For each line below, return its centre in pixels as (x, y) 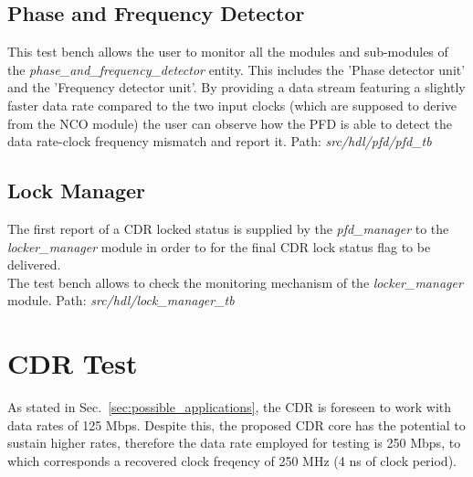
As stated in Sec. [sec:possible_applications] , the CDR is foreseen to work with (230, 407)
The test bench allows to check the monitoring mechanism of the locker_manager (235, 282)
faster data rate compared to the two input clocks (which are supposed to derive (232, 105)
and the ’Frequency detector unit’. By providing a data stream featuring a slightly (236, 87)
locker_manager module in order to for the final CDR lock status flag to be (219, 246)
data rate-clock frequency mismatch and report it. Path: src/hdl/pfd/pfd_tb (220, 141)
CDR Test (73, 363)
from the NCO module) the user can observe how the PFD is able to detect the (230, 123)
